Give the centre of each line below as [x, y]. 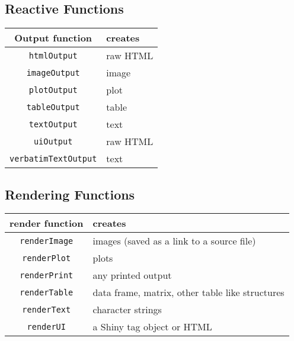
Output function [53, 38]
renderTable [47, 292]
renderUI [46, 326]
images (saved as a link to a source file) [174, 241]
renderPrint [47, 275]
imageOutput [53, 73]
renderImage [47, 241]
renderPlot [47, 258]
